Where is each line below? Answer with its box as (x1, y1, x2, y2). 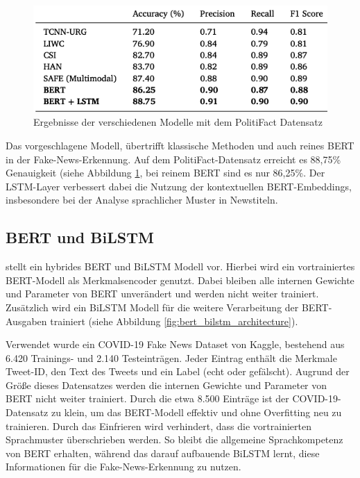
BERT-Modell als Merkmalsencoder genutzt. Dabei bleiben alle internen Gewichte (6, 272, 354, 287)
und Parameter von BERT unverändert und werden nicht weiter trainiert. (6, 286, 319, 301)
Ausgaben (6, 313, 47, 328)
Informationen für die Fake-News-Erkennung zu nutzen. (6, 459, 241, 474)
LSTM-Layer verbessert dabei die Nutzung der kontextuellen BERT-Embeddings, (6, 179, 352, 193)
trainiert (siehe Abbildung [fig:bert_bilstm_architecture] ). (50, 313, 298, 328)
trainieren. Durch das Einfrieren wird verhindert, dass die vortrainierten (6, 418, 311, 433)
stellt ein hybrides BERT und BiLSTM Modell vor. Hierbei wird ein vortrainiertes (6, 259, 355, 274)
